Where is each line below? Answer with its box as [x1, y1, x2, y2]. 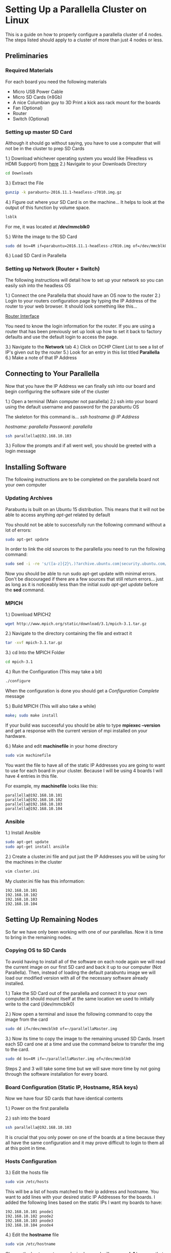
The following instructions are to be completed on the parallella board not [5, 476, 159, 482]
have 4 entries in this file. [5, 773, 59, 779]
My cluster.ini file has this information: [5, 878, 85, 884]
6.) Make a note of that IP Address [5, 354, 77, 361]
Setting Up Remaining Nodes [5, 915, 98, 924]
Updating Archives [5, 495, 53, 502]
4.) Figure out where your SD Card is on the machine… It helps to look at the [5, 199, 165, 205]
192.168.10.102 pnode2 [5, 1214, 53, 1219]
